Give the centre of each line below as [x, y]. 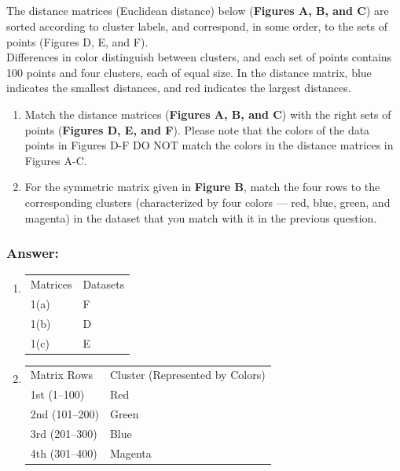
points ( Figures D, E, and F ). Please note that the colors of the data [197, 129]
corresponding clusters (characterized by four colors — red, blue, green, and [207, 202]
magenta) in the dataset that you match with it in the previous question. [201, 217]
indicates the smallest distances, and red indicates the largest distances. [179, 88]
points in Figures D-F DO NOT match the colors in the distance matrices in [209, 145]
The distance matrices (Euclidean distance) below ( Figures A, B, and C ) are [198, 11]
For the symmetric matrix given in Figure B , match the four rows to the [202, 187]
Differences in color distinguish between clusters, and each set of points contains [199, 57]
